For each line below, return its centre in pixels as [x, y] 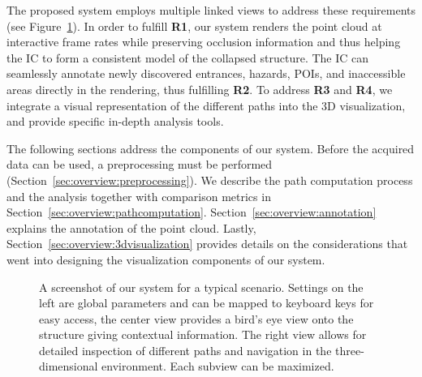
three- [350, 350]
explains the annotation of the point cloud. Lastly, [131, 227]
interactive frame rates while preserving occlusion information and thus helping [204, 42]
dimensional [69, 366]
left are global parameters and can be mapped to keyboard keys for [207, 303]
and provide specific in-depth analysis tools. [115, 121]
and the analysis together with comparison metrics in [139, 196]
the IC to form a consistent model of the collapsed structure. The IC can [188, 57]
